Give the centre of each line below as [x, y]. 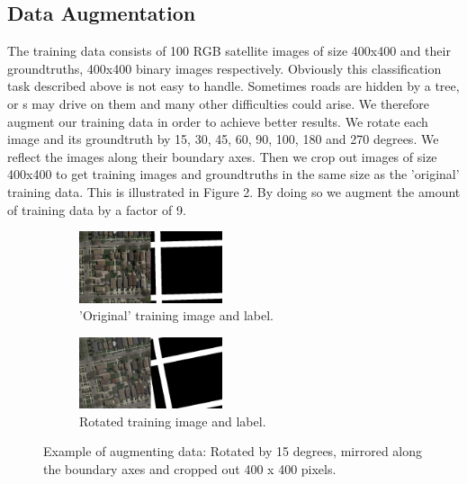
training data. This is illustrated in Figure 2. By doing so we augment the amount [234, 191]
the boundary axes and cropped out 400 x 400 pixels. [190, 468]
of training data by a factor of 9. [97, 209]
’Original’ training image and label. [176, 315]
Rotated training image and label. [173, 421]
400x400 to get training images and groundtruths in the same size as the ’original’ [233, 174]
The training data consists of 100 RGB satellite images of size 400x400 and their [229, 51]
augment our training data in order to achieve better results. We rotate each [218, 121]
